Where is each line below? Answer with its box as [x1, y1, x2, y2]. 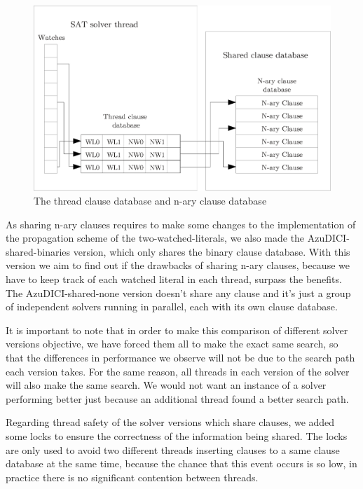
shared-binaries [6, 244, 71, 259]
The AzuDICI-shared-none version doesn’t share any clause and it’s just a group [6, 285, 351, 300]
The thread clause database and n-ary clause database [34, 193, 267, 208]
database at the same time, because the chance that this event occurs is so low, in [6, 456, 357, 471]
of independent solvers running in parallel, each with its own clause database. [6, 299, 338, 314]
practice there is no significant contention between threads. [6, 469, 259, 484]
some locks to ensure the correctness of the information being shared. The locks [6, 428, 348, 443]
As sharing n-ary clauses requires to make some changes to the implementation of [6, 216, 356, 231]
